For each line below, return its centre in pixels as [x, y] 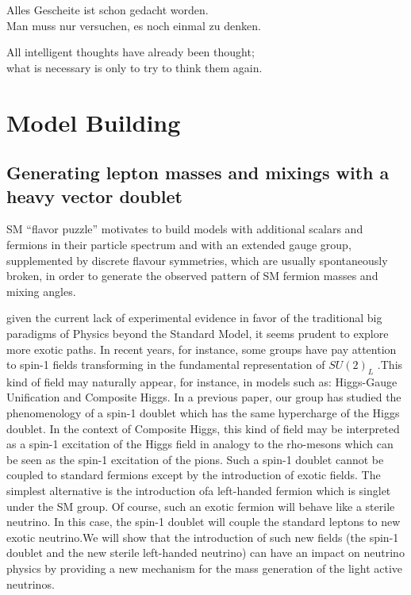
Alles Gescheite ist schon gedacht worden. [108, 10]
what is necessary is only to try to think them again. [134, 67]
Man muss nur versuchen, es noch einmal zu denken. [134, 25]
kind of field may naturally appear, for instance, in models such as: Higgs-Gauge [202, 381]
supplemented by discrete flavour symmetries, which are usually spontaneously [197, 260]
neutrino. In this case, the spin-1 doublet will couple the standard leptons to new [204, 522]
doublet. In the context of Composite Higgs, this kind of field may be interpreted [203, 428]
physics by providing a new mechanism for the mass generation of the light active [205, 568]
